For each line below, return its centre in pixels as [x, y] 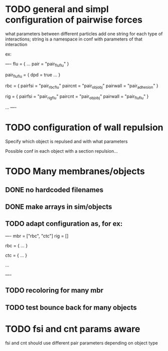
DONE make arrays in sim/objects [59, 207]
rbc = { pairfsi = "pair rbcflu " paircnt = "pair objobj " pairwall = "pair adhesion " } [82, 86]
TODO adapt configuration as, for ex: [64, 224]
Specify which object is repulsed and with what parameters [66, 142]
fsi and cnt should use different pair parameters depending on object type [81, 343]
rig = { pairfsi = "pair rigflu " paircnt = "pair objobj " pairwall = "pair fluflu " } [77, 97]
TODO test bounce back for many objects [71, 307]
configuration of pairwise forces [74, 20]
